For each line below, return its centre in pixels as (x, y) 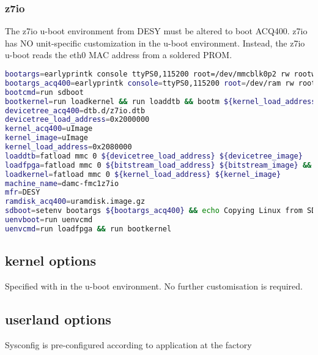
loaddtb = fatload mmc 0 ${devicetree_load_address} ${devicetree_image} (154, 156)
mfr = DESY (23, 192)
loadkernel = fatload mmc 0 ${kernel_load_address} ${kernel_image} (143, 174)
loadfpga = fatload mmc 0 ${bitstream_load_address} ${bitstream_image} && (158, 165)
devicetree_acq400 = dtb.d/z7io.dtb (75, 110)
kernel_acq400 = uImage (49, 129)
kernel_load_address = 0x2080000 (68, 147)
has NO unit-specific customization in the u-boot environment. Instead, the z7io (155, 43)
